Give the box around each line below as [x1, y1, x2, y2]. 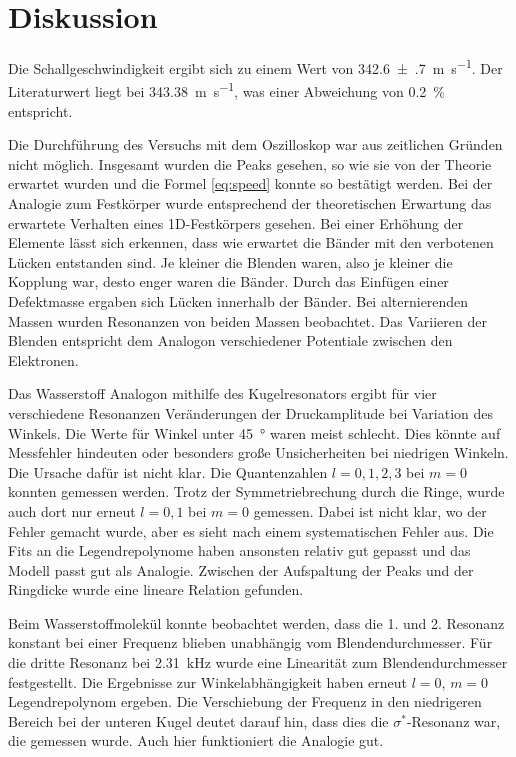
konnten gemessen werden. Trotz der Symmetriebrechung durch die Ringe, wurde [8, 481, 505, 502]
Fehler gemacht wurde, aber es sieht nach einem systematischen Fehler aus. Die [8, 520, 494, 541]
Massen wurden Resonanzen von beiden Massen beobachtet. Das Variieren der [8, 310, 487, 331]
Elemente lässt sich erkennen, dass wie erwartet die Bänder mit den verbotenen [8, 232, 494, 253]
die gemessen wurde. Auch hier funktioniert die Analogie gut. [8, 730, 384, 751]
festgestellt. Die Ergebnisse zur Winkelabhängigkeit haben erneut [8, 671, 408, 692]
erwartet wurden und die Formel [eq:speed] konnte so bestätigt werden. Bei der [8, 173, 493, 194]
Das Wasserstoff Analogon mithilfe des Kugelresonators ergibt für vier [8, 383, 437, 404]
